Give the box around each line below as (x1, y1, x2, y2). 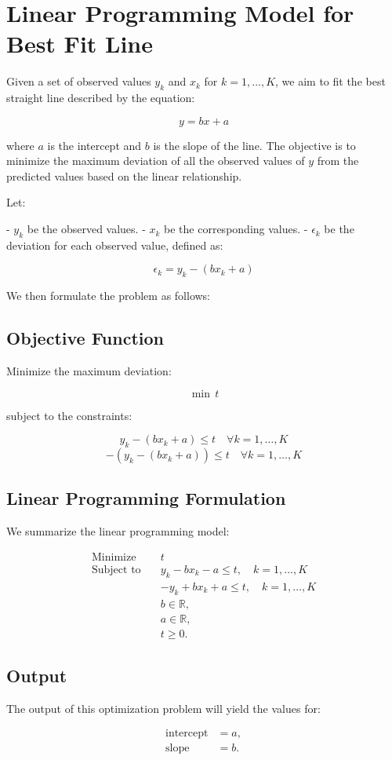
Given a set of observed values (6, 73, 151, 90)
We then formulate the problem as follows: (6, 287, 211, 304)
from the (317, 152, 359, 169)
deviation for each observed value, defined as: (6, 236, 223, 253)
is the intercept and (47, 137, 142, 153)
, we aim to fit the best (275, 73, 386, 90)
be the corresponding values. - (164, 221, 308, 237)
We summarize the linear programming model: (6, 523, 230, 539)
